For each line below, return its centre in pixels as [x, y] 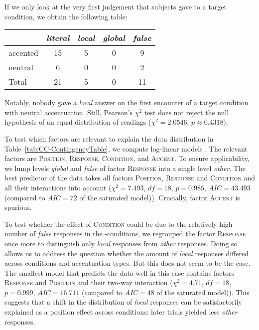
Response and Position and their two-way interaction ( [89, 282]
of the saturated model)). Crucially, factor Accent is [160, 197]
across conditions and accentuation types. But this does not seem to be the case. [128, 263]
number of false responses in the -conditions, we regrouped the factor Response [125, 234]
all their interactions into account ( [58, 187]
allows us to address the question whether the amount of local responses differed [127, 253]
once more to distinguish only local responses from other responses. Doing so [121, 243]
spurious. [18, 207]
